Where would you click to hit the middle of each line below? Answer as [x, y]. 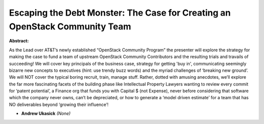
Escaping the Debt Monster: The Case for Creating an [120, 13]
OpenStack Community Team [70, 26]
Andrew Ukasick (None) [46, 114]
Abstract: [19, 41]
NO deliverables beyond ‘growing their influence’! [59, 104]
